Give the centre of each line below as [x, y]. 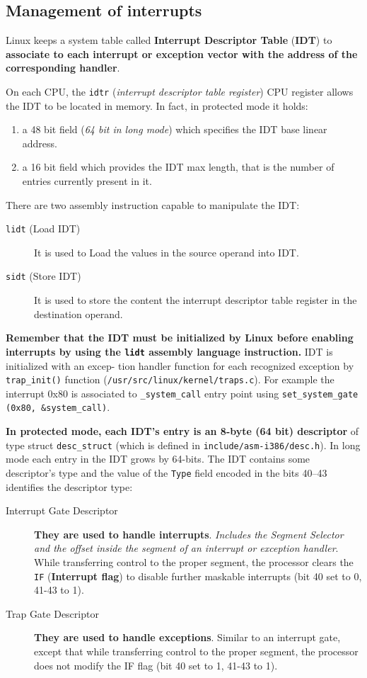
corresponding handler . [63, 68]
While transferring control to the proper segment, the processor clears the [194, 561]
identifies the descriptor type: [69, 486]
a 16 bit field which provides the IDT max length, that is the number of [178, 167]
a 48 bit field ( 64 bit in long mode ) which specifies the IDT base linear [175, 129]
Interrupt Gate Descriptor [62, 510]
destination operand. [78, 313]
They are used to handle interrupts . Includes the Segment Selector [189, 534]
